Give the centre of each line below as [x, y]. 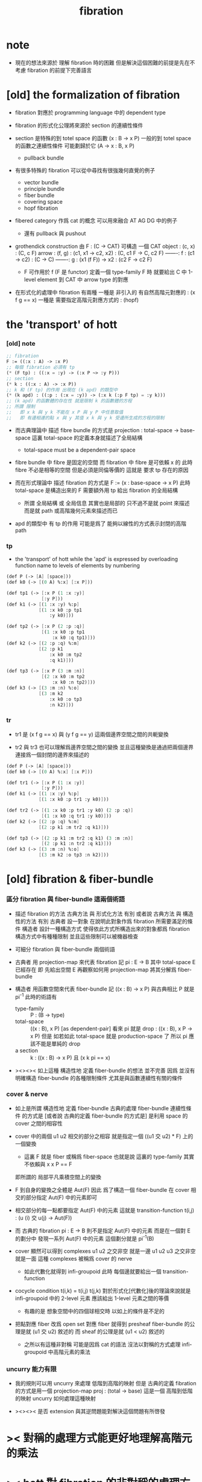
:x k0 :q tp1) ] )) [74, 638]
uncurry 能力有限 [32, 1369]
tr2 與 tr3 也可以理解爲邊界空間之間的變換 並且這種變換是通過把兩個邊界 [104, 747]
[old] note [21, 343]
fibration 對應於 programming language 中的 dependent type [90, 112]
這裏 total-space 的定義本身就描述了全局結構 [87, 438]
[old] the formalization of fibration [93, 95]
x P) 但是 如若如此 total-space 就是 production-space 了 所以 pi [109, 1036]
